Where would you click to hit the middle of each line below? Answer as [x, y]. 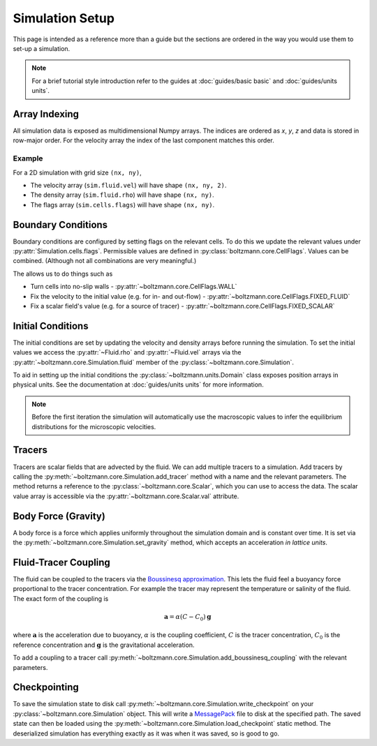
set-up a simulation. [42, 48]
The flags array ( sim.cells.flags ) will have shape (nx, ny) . [123, 204]
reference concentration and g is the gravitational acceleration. [104, 645]
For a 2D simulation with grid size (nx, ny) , [77, 172]
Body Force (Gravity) [59, 516]
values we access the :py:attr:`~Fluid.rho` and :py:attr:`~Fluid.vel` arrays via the [127, 352]
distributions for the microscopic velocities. [94, 426]
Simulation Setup [64, 18]
